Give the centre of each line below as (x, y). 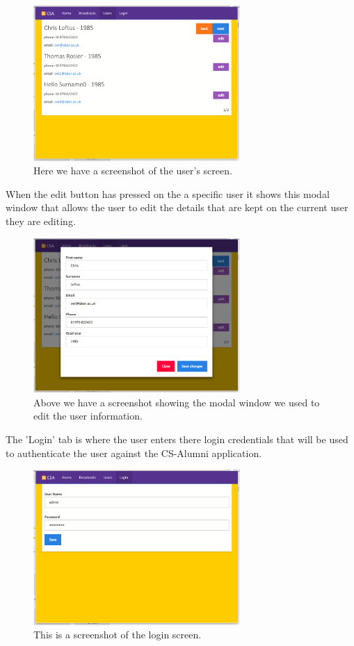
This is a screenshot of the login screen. (118, 635)
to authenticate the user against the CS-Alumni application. (134, 453)
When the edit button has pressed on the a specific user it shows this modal (168, 193)
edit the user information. (88, 416)
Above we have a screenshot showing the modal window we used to (177, 402)
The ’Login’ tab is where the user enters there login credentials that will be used (177, 439)
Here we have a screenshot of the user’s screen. (133, 171)
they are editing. (41, 221)
